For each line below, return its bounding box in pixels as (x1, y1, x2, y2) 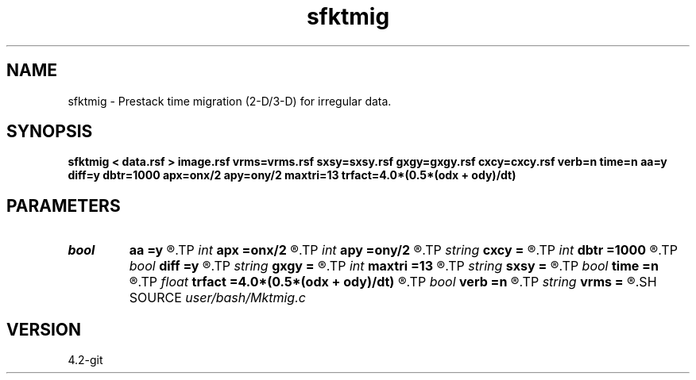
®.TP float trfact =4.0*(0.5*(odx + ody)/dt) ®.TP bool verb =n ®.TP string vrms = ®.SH (129, 274, 657, 290)
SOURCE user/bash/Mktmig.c (129, 290, 306, 306)
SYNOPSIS (6, 121, 93, 142)
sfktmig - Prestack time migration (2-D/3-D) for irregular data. (68, 94, 392, 108)
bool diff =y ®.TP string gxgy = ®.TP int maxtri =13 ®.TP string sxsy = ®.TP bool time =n (129, 258, 659, 274)
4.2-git (68, 353, 103, 367)
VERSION (6, 319, 82, 340)
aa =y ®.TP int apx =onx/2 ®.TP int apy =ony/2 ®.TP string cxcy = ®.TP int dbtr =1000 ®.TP (129, 242, 678, 259)
